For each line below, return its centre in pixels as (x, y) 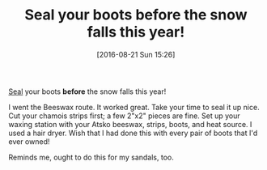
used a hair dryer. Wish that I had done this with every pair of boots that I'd (133, 133)
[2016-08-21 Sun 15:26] (136, 54)
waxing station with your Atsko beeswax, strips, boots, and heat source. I (130, 124)
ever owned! (29, 141)
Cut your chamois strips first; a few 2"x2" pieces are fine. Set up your (124, 116)
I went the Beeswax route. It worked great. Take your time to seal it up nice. (134, 107)
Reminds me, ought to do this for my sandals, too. (91, 157)
